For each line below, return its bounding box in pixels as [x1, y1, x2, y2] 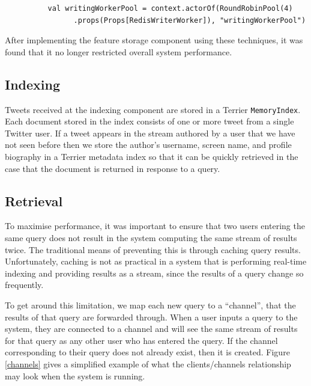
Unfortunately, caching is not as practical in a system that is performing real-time [5, 255, 307, 268]
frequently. [5, 278, 44, 291]
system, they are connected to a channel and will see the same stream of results [5, 322, 298, 335]
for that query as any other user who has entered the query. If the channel [5, 334, 278, 346]
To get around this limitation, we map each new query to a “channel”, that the [5, 298, 296, 311]
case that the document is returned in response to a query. [5, 162, 220, 174]
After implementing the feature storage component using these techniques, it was [5, 34, 303, 46]
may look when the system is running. [5, 369, 145, 382]
